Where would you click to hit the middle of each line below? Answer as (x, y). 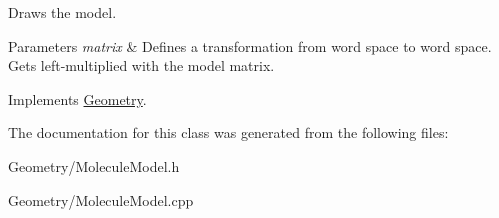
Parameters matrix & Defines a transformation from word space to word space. (250, 45)
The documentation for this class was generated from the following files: (228, 132)
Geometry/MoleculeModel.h (94, 165)
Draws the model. (62, 12)
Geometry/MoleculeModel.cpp (101, 199)
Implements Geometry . (77, 98)
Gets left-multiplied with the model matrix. (141, 65)
